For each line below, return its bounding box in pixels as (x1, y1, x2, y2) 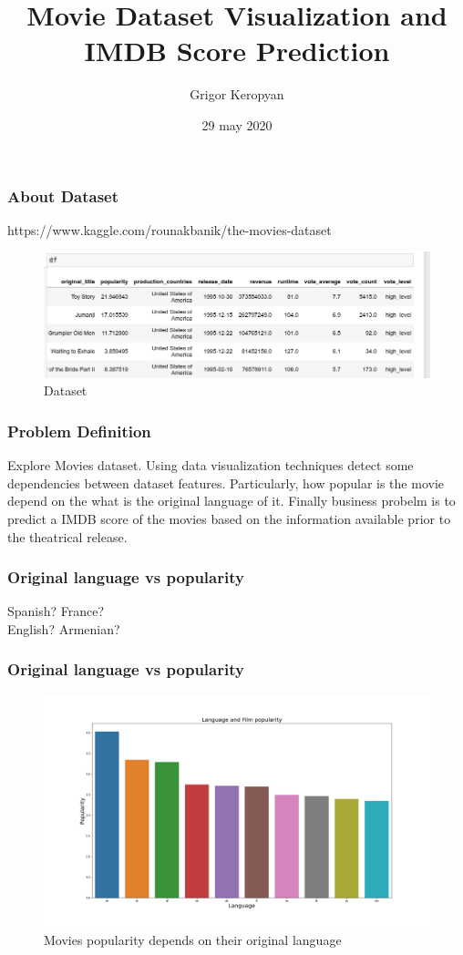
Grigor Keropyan (190, 85, 284, 104)
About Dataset (7, 184, 119, 207)
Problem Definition (7, 419, 151, 442)
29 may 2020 (201, 115, 273, 134)
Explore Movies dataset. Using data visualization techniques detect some (7, 456, 414, 475)
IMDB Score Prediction (84, 32, 390, 69)
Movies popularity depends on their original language (44, 929, 342, 949)
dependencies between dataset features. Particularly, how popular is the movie (7, 473, 444, 492)
